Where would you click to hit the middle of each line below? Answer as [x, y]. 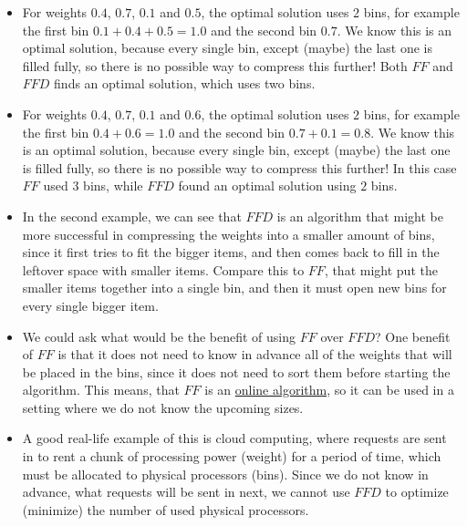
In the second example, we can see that [132, 216]
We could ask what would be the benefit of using [159, 336]
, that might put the [381, 269]
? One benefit [412, 336]
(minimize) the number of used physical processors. [166, 509]
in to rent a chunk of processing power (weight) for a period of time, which [232, 456]
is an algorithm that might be [360, 216]
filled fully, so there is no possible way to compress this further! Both [215, 65]
